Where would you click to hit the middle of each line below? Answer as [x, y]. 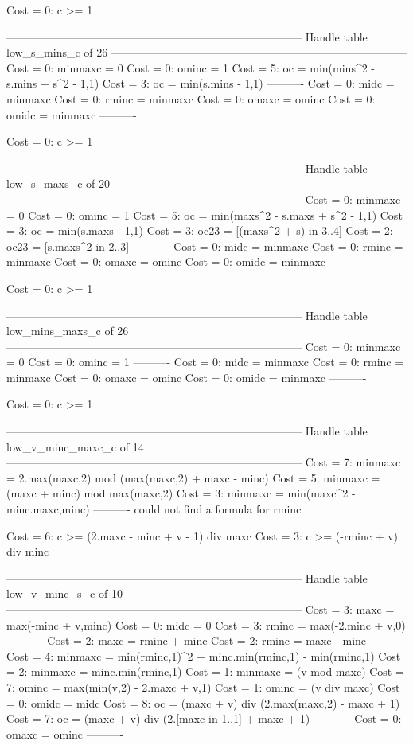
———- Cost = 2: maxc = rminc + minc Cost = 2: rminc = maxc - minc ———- [207, 640]
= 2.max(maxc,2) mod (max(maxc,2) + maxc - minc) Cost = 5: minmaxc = [193, 477]
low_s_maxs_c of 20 [58, 183]
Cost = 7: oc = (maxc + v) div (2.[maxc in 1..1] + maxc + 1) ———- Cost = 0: [204, 718]
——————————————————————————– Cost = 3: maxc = [201, 609]
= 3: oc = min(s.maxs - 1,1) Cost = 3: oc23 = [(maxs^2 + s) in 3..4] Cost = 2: [200, 230]
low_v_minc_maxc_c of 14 [75, 446]
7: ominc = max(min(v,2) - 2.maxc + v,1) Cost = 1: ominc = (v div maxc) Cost [203, 686]
